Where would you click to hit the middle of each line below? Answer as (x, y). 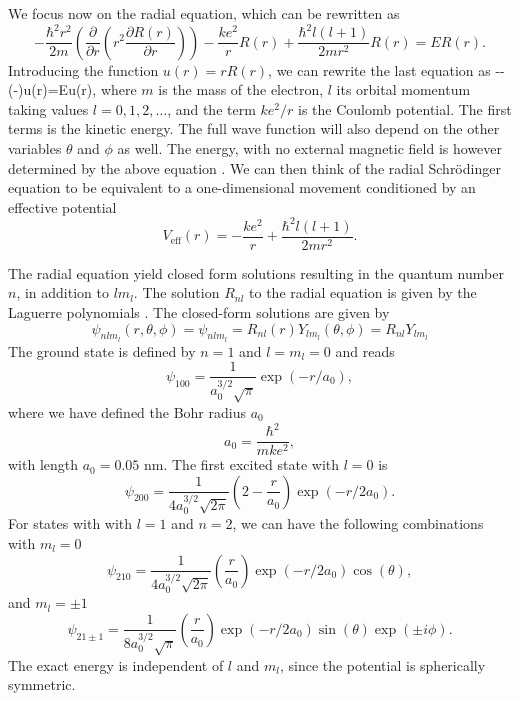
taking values (48, 108)
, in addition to (62, 292)
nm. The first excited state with (242, 464)
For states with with (70, 523)
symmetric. (42, 684)
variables (35, 147)
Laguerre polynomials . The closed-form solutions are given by (199, 312)
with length (43, 464)
